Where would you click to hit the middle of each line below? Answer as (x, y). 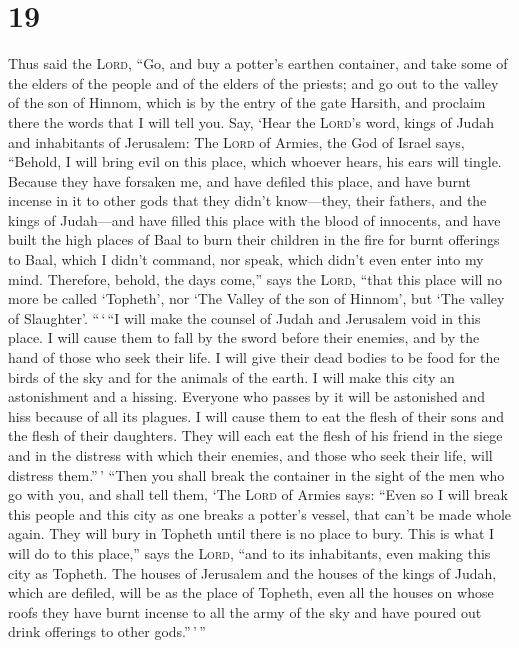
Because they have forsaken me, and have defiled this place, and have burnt (239, 180)
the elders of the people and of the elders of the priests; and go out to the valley (253, 82)
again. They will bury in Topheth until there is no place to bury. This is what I (251, 533)
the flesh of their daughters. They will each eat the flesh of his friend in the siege (255, 435)
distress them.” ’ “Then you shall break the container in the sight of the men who (256, 474)
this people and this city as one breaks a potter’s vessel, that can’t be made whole (260, 513)
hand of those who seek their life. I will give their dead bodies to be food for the (254, 357)
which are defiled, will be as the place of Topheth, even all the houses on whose (251, 592)
